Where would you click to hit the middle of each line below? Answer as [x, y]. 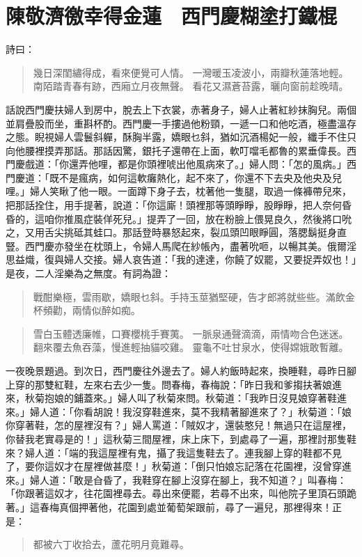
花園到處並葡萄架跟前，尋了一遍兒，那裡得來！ [225, 507]
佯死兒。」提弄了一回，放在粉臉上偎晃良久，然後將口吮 [227, 218]
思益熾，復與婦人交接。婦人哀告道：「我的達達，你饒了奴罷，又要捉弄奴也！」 [181, 259]
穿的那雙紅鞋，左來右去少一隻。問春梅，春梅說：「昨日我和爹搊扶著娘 [173, 384]
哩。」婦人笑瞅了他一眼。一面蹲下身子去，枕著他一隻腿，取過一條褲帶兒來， [179, 191]
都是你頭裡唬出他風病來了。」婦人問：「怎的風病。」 [232, 164]
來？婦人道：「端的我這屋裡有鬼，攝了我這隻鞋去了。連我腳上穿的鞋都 [164, 452]
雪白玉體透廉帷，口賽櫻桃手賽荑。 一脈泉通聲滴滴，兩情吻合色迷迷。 [191, 333]
